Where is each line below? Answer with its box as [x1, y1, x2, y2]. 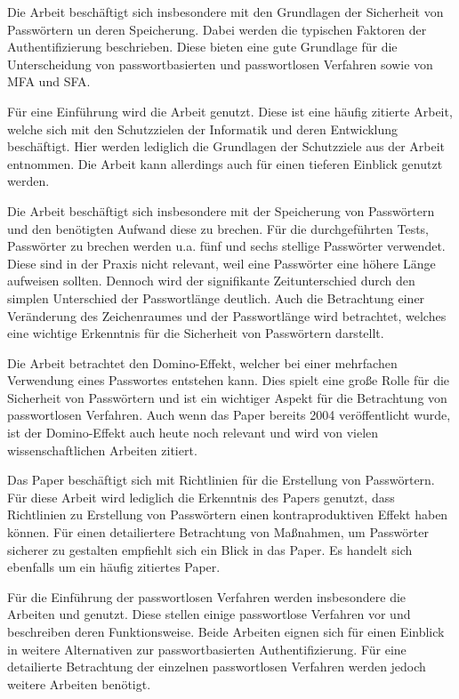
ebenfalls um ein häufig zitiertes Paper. [7, 558, 221, 576]
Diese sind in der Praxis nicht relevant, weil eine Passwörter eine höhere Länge [7, 253, 436, 272]
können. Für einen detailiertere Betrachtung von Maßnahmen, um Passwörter [7, 523, 429, 542]
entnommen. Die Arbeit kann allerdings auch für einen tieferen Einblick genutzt [7, 154, 443, 173]
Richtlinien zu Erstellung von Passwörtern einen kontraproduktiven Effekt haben [7, 505, 448, 524]
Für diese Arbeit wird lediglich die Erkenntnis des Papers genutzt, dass [7, 487, 395, 506]
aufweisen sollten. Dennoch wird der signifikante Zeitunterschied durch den [7, 271, 415, 290]
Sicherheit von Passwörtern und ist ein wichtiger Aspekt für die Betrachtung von [7, 388, 447, 406]
